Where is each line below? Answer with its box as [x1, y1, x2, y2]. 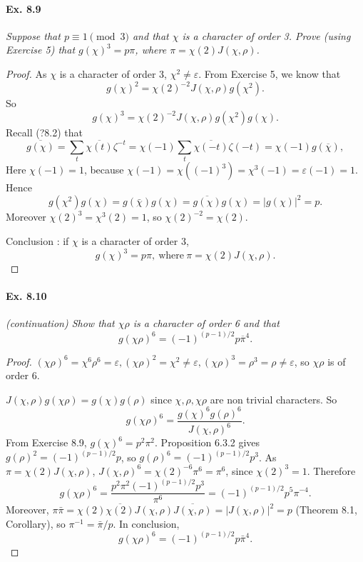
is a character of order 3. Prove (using [182, 28, 351, 43]
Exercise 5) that [6, 42, 76, 57]
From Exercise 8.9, [6, 435, 87, 450]
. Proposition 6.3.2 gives [155, 435, 260, 450]
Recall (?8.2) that [6, 125, 83, 140]
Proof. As [6, 66, 47, 81]
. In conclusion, [113, 516, 180, 531]
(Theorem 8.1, [295, 502, 357, 517]
